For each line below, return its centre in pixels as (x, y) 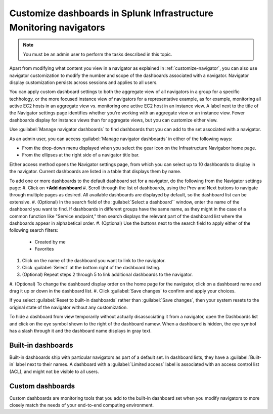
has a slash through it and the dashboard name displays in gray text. (80, 331)
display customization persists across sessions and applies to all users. (83, 82)
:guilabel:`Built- (245, 357)
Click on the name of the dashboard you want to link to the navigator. (94, 260)
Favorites (44, 249)
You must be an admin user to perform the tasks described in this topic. (98, 54)
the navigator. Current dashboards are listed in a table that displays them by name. (95, 172)
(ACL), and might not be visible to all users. (54, 371)
